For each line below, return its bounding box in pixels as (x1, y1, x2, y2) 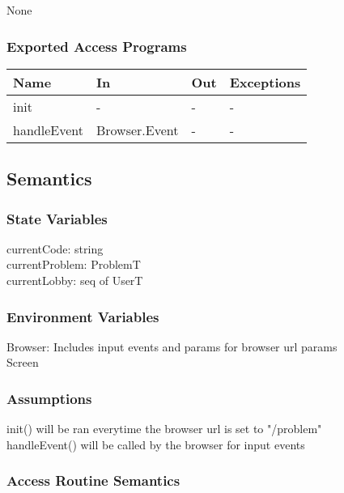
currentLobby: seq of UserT (6, 272, 143, 288)
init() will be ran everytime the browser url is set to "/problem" (6, 420, 322, 437)
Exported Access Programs (6, 36, 187, 56)
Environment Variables (6, 306, 159, 326)
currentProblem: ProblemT (6, 256, 141, 273)
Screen (6, 354, 39, 371)
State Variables (6, 208, 108, 228)
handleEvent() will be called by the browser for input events (6, 436, 305, 453)
